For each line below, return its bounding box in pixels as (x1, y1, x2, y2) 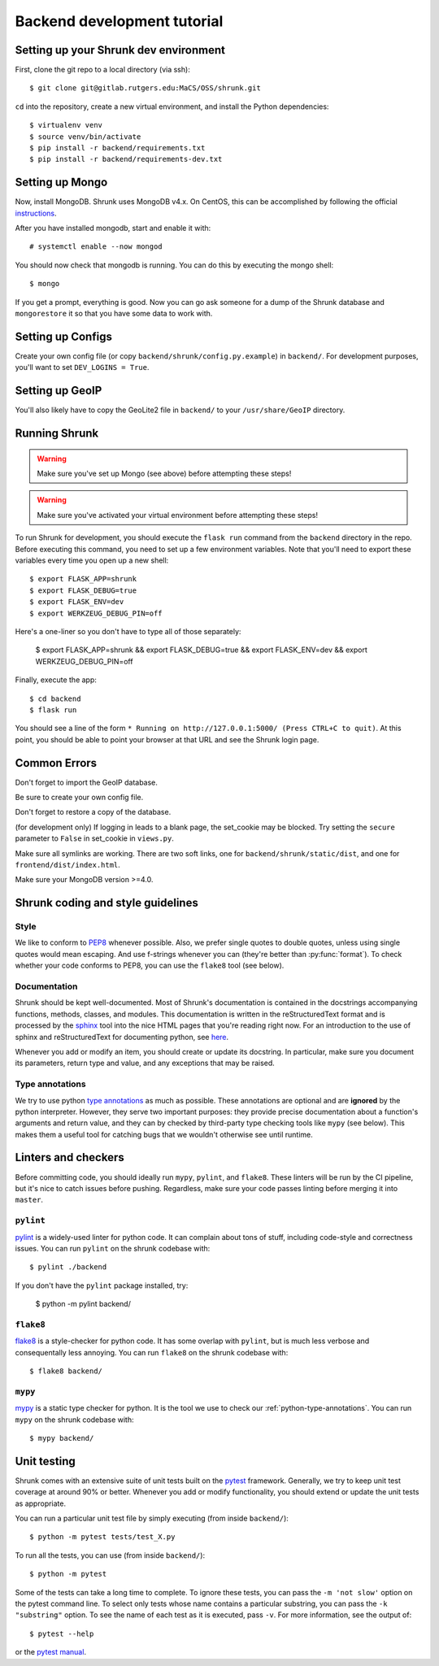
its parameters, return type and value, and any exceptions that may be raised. (15, 1058, 276, 1068)
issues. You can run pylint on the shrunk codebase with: (15, 1243, 211, 1253)
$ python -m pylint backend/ (35, 1299, 132, 1309)
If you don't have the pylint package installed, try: (15, 1281, 189, 1290)
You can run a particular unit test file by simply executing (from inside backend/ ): (15, 1513, 289, 1523)
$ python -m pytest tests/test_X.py (29, 1533, 176, 1542)
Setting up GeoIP (15, 384, 102, 398)
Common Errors (15, 756, 98, 770)
